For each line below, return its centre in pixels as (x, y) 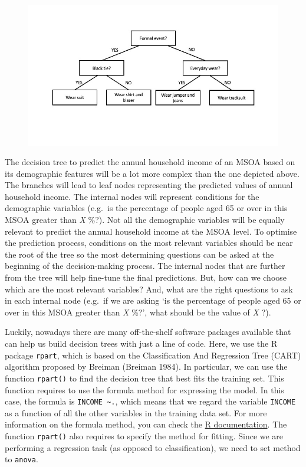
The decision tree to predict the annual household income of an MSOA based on (150, 162)
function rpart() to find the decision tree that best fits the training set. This (144, 378)
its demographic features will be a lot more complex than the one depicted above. (152, 173)
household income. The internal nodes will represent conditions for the (132, 196)
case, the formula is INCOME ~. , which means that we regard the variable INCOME (150, 401)
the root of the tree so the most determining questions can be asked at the (139, 254)
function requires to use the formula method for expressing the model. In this (144, 389)
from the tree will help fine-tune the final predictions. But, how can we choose (146, 277)
